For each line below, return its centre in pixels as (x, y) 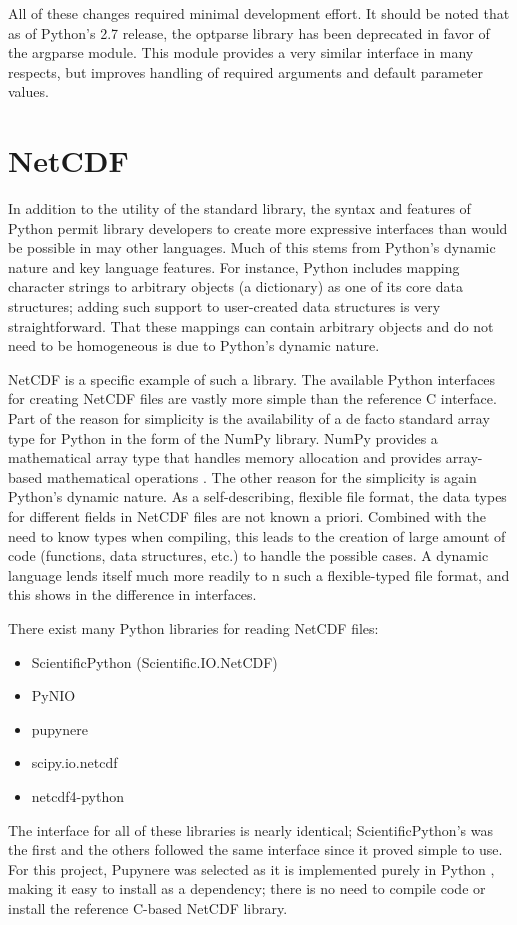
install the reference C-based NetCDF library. (148, 907)
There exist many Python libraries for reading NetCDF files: (193, 627)
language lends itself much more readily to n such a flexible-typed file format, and (259, 574)
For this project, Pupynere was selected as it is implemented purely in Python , (251, 868)
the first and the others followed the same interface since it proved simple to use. (255, 849)
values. (28, 91)
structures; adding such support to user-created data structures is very (224, 306)
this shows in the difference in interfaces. (132, 594)
